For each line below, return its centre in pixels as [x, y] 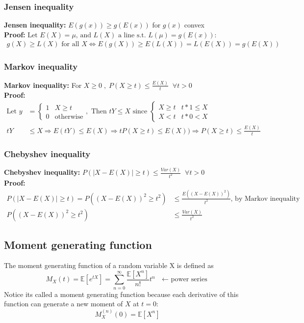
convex [194, 25]
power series [189, 280]
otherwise [69, 117]
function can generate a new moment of [63, 304]
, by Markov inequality [265, 199]
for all [70, 44]
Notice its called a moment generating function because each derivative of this [121, 294]
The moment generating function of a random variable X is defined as [109, 265]
